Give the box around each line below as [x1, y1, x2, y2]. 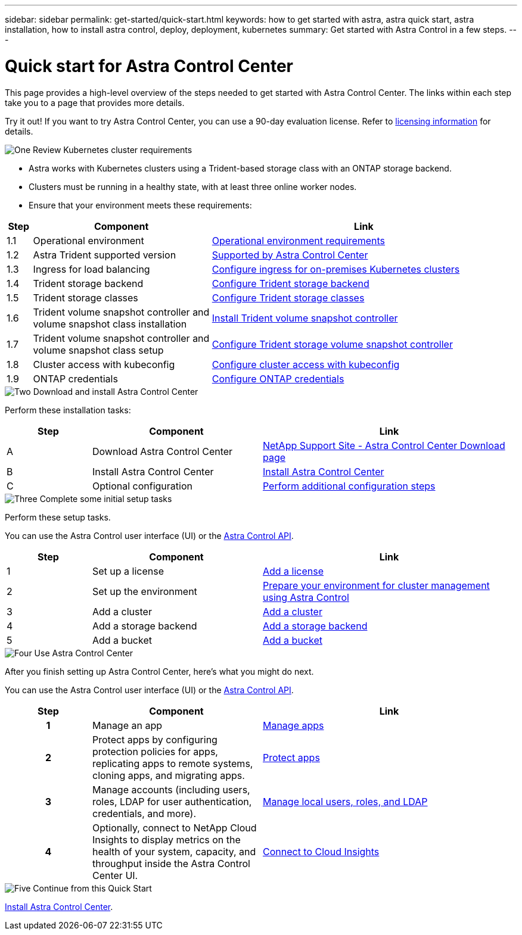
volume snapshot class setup [33, 344, 164, 356]
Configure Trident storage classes [212, 291, 365, 304]
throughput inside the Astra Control [92, 857, 250, 869]
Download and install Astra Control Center [33, 386, 198, 397]
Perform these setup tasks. [5, 512, 111, 522]
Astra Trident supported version [33, 248, 176, 261]
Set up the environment [92, 585, 197, 597]
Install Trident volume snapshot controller [212, 311, 398, 324]
